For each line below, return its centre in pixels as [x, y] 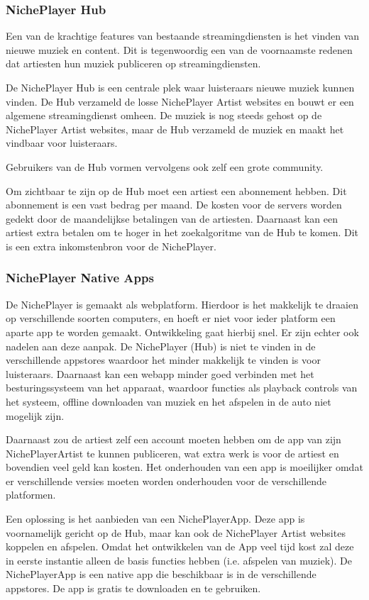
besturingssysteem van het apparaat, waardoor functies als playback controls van [182, 388]
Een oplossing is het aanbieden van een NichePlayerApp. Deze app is [155, 519]
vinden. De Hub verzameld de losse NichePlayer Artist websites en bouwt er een [180, 101]
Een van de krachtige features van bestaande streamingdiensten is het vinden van [183, 36]
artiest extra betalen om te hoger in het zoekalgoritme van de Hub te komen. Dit [182, 232]
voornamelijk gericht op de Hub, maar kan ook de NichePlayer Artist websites [176, 532]
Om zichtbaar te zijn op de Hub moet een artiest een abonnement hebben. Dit [176, 190]
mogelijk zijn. [35, 415]
